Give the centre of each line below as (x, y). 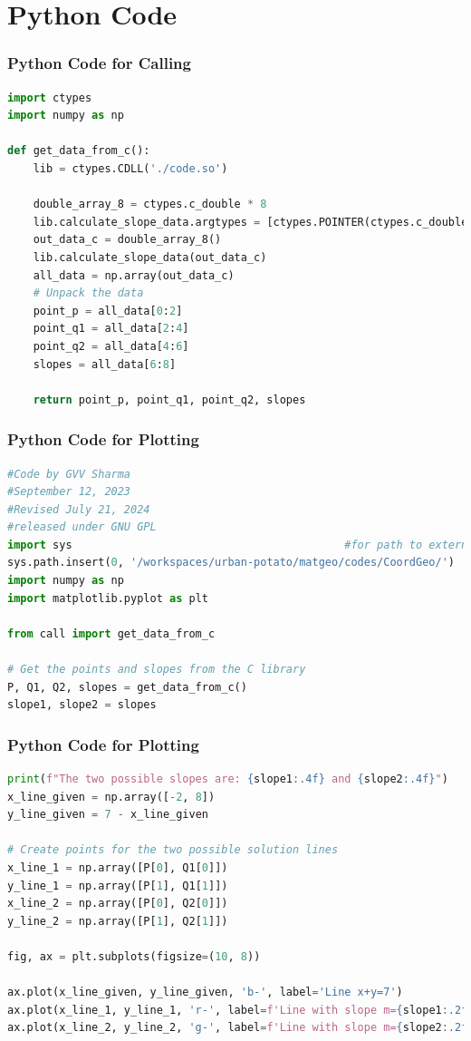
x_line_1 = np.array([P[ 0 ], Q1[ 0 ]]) (118, 868)
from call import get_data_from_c (111, 633)
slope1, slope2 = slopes (82, 705)
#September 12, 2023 (69, 492)
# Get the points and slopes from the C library (157, 670)
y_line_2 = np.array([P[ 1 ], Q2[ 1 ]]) (118, 921)
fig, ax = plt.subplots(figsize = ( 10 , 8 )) (134, 956)
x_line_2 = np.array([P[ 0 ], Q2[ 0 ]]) (118, 904)
